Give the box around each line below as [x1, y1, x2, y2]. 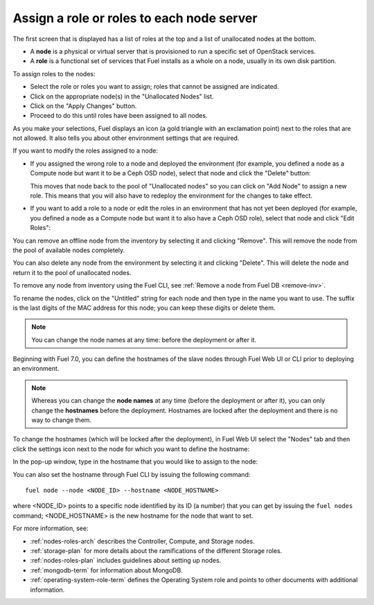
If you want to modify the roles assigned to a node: [12, 146, 159, 155]
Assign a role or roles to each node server [12, 10, 258, 26]
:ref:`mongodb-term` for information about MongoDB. [30, 565, 183, 575]
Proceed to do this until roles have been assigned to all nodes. [30, 112, 208, 120]
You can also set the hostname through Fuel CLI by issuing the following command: [12, 470, 251, 478]
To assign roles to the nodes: [12, 69, 96, 78]
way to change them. [31, 416, 92, 424]
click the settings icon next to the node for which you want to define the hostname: [12, 444, 249, 453]
